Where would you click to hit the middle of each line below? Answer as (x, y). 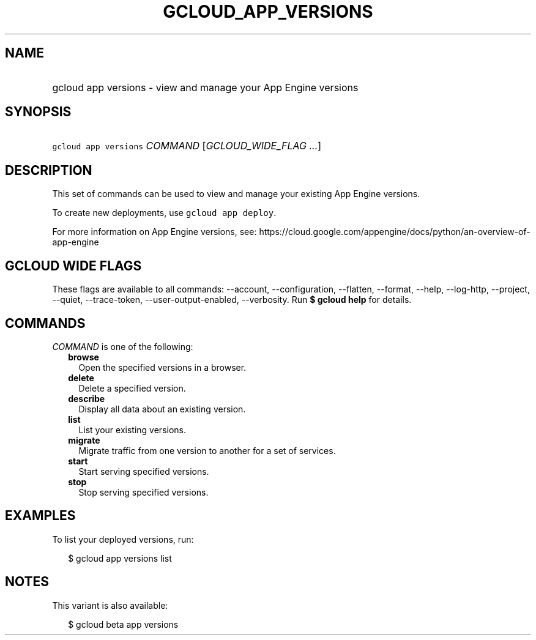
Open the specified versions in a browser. (162, 367)
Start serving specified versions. (144, 471)
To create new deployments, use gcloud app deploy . (164, 213)
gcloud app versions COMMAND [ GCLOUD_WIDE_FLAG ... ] (187, 146)
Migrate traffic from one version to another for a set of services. (207, 450)
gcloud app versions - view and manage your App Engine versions (205, 87)
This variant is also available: (110, 605)
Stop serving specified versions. (143, 492)
